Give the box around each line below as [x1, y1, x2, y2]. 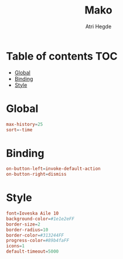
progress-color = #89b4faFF [6, 238, 69, 244]
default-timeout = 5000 [6, 248, 59, 255]
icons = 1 [6, 243, 25, 249]
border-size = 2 [6, 221, 41, 227]
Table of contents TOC [6, 49, 118, 63]
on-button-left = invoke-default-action [6, 166, 101, 172]
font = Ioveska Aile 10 [6, 210, 59, 216]
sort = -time [6, 127, 33, 132]
